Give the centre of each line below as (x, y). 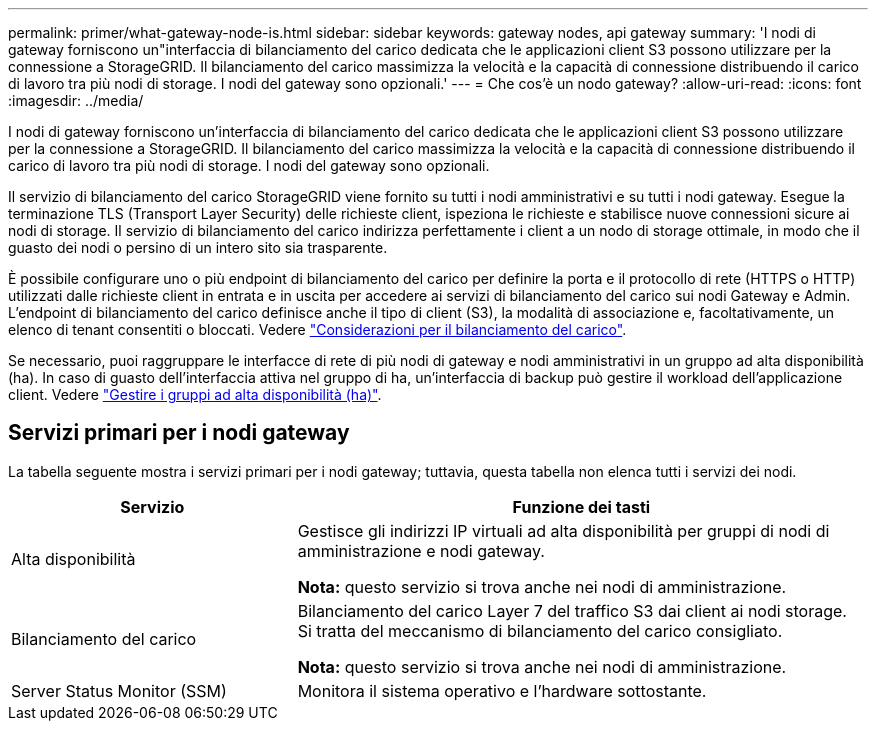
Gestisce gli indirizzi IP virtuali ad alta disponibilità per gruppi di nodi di (563, 530)
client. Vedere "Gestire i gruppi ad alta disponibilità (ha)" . (195, 394)
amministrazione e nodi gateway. (421, 550)
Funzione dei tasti (581, 506)
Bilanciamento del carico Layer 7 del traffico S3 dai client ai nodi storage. (572, 610)
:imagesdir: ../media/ (76, 100)
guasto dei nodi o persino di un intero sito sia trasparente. (198, 247)
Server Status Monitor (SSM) (119, 690)
